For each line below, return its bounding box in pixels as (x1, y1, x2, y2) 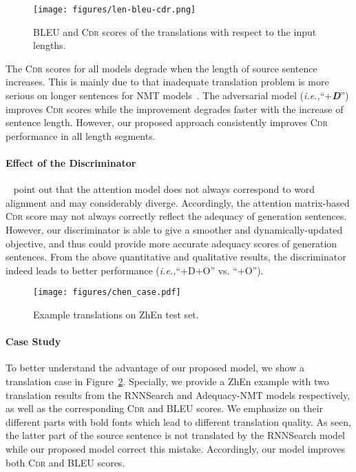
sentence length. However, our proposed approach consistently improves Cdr (6, 115, 328, 130)
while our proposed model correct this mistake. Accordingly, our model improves (6, 441, 345, 455)
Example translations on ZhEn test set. (33, 307, 199, 322)
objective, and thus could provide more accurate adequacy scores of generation (6, 236, 337, 250)
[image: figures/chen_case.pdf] (33, 287, 181, 298)
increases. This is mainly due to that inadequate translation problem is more (6, 74, 329, 89)
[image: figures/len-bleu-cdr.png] (33, 5, 196, 14)
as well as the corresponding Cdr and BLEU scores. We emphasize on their (6, 401, 324, 415)
